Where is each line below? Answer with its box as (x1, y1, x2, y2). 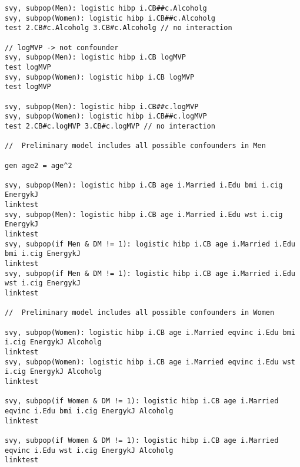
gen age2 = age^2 (5, 161, 72, 170)
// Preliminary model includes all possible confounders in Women (5, 308, 275, 317)
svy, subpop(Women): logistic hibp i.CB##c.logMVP (5, 112, 207, 121)
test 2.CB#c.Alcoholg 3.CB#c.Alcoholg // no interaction (5, 24, 232, 32)
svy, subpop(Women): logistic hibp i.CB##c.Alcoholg (5, 14, 215, 22)
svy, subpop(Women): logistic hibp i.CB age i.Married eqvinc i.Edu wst (5, 357, 295, 366)
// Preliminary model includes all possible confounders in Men (5, 142, 266, 150)
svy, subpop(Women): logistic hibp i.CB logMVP (5, 73, 195, 81)
